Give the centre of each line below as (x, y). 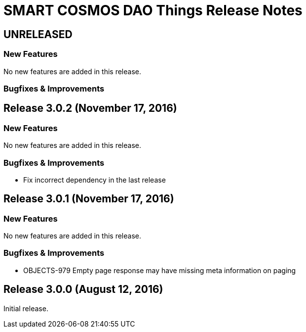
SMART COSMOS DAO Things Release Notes (153, 10)
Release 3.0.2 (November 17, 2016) (90, 108)
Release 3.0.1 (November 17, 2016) (89, 199)
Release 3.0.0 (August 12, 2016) (83, 289)
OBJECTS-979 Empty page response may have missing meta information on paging (160, 270)
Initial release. (26, 308)
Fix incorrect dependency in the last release (95, 180)
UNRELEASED (38, 34)
